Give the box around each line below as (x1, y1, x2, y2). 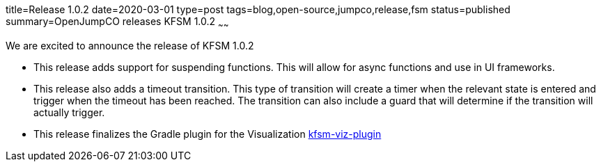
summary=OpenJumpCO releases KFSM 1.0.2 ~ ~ (6, 15, 229, 30)
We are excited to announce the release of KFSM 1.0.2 (6, 39, 254, 51)
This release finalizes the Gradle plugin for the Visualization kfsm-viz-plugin (33, 127, 382, 140)
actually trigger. (33, 106, 105, 118)
